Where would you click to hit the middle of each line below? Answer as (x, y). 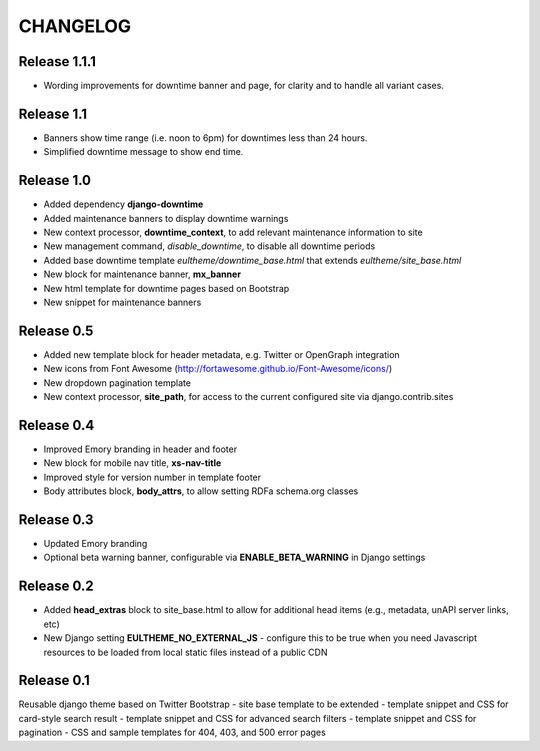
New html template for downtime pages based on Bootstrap (166, 288)
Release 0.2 (56, 586)
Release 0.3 (56, 519)
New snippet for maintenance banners (122, 302)
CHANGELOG (75, 26)
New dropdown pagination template (117, 382)
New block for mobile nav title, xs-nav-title (132, 463)
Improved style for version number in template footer (152, 477)
